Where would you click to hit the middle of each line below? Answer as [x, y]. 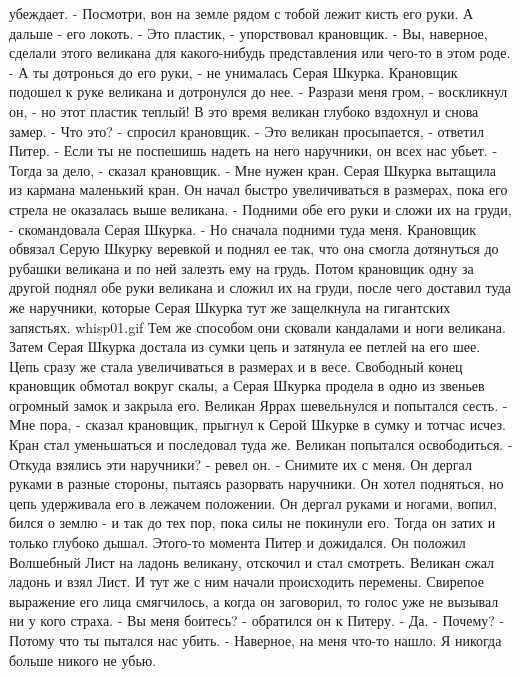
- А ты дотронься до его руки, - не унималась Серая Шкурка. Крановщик [233, 71]
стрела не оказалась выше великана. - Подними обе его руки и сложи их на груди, [260, 208]
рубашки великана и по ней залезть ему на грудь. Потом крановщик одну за [241, 267]
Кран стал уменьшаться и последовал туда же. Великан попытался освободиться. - [261, 444]
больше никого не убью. [83, 659]
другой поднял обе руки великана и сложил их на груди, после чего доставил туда [260, 287]
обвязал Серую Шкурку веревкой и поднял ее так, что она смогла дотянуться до [254, 248]
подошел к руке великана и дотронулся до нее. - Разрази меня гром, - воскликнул [258, 91]
